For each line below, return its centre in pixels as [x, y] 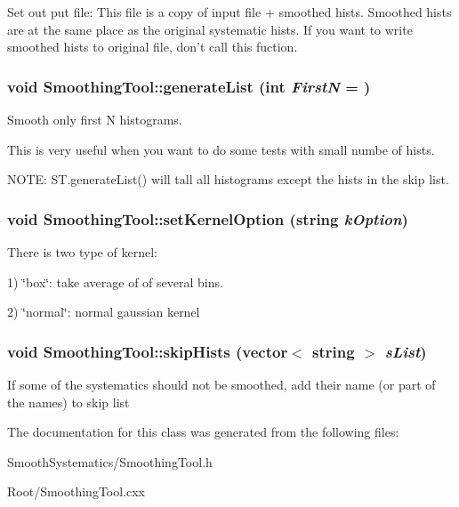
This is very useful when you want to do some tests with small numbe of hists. [221, 149]
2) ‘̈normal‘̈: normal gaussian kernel [104, 312]
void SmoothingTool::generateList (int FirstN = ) [189, 86]
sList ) [406, 351]
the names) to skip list [68, 402]
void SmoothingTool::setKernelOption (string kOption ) [208, 218]
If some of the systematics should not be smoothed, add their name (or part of [221, 384]
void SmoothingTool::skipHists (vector [148, 351]
